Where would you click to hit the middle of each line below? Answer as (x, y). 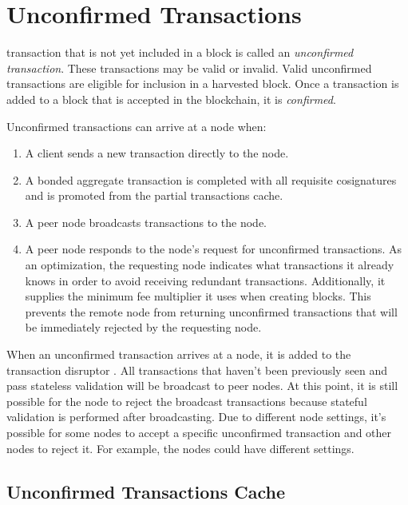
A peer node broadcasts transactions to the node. (146, 222)
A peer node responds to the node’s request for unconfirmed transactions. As (214, 249)
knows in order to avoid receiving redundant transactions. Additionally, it (205, 280)
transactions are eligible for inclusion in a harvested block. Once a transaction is (203, 84)
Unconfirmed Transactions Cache (146, 491)
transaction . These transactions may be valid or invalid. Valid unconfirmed (189, 68)
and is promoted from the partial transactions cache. (154, 195)
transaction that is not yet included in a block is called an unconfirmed (180, 52)
